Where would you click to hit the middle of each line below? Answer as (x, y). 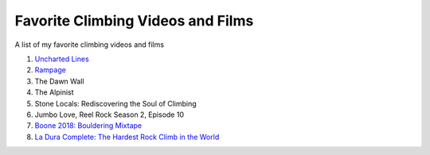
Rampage (51, 70)
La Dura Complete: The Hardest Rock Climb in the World (127, 137)
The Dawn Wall (59, 81)
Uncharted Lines (62, 59)
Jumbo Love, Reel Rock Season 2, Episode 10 (109, 114)
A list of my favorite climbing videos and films (90, 45)
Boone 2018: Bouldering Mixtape (88, 126)
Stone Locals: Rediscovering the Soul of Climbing (115, 103)
